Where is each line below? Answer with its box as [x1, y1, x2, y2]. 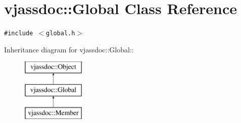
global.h [46, 30, 75, 37]
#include [4, 30, 33, 37]
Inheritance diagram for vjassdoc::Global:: [4, 44, 134, 54]
